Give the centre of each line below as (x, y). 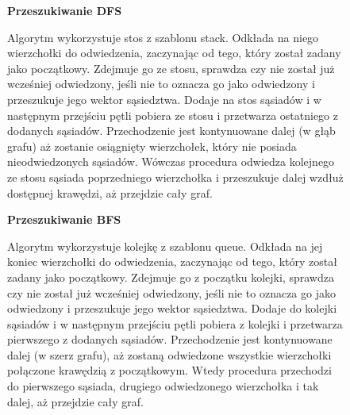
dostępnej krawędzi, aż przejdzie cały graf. (110, 192)
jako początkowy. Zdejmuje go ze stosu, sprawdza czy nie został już (171, 68)
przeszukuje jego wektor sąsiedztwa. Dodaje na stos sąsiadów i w (164, 99)
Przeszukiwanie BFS (64, 219)
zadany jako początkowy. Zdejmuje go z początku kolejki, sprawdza (171, 277)
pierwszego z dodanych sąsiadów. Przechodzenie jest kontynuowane (170, 339)
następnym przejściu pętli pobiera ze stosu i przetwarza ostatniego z (173, 115)
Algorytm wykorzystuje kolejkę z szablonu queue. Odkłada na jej (165, 246)
